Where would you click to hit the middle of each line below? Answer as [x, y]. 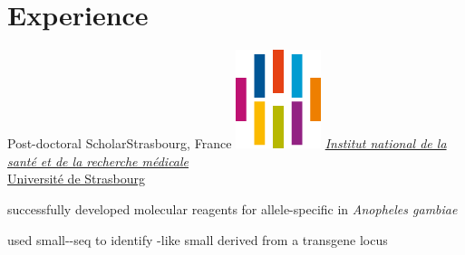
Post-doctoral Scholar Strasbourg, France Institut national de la [227, 143]
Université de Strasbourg [76, 179]
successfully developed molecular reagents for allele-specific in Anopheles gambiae [232, 208]
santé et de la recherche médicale [98, 161]
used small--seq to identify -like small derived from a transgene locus [198, 239]
